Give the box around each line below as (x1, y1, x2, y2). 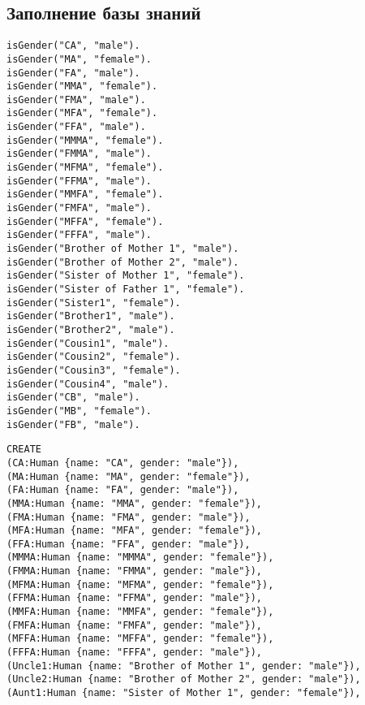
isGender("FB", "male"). (6, 418, 140, 430)
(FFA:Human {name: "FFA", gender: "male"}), (6, 538, 251, 550)
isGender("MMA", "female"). (6, 80, 158, 93)
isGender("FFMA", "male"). (6, 175, 152, 187)
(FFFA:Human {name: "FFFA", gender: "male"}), (6, 647, 262, 659)
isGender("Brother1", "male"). (6, 310, 175, 322)
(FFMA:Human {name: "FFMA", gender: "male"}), (6, 592, 262, 604)
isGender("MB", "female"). (6, 404, 152, 417)
